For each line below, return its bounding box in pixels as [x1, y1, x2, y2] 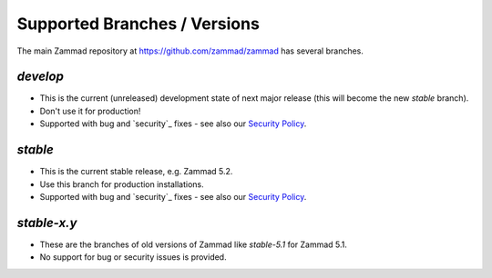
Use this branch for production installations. [39, 178, 204, 190]
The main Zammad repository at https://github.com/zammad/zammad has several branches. [16, 45, 364, 56]
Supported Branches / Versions [16, 14, 260, 34]
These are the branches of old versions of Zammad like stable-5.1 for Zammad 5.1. [39, 239, 348, 250]
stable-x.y [16, 214, 77, 231]
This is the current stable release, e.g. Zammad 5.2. [39, 166, 233, 177]
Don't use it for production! [39, 105, 141, 116]
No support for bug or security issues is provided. [39, 252, 227, 263]
